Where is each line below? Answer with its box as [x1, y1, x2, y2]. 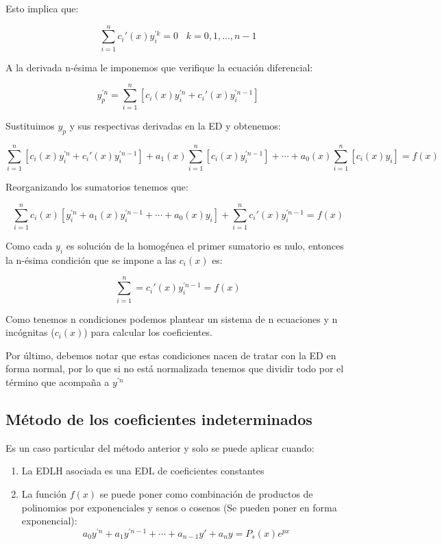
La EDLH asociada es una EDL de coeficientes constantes [21, 463, 265, 478]
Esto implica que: [5, 1, 79, 15]
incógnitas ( [5, 325, 55, 339]
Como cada [5, 239, 53, 253]
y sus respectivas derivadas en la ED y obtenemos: [69, 119, 281, 133]
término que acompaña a [5, 374, 110, 389]
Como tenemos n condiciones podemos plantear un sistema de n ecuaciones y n [5, 311, 338, 326]
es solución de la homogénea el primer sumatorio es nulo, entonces [66, 239, 344, 253]
